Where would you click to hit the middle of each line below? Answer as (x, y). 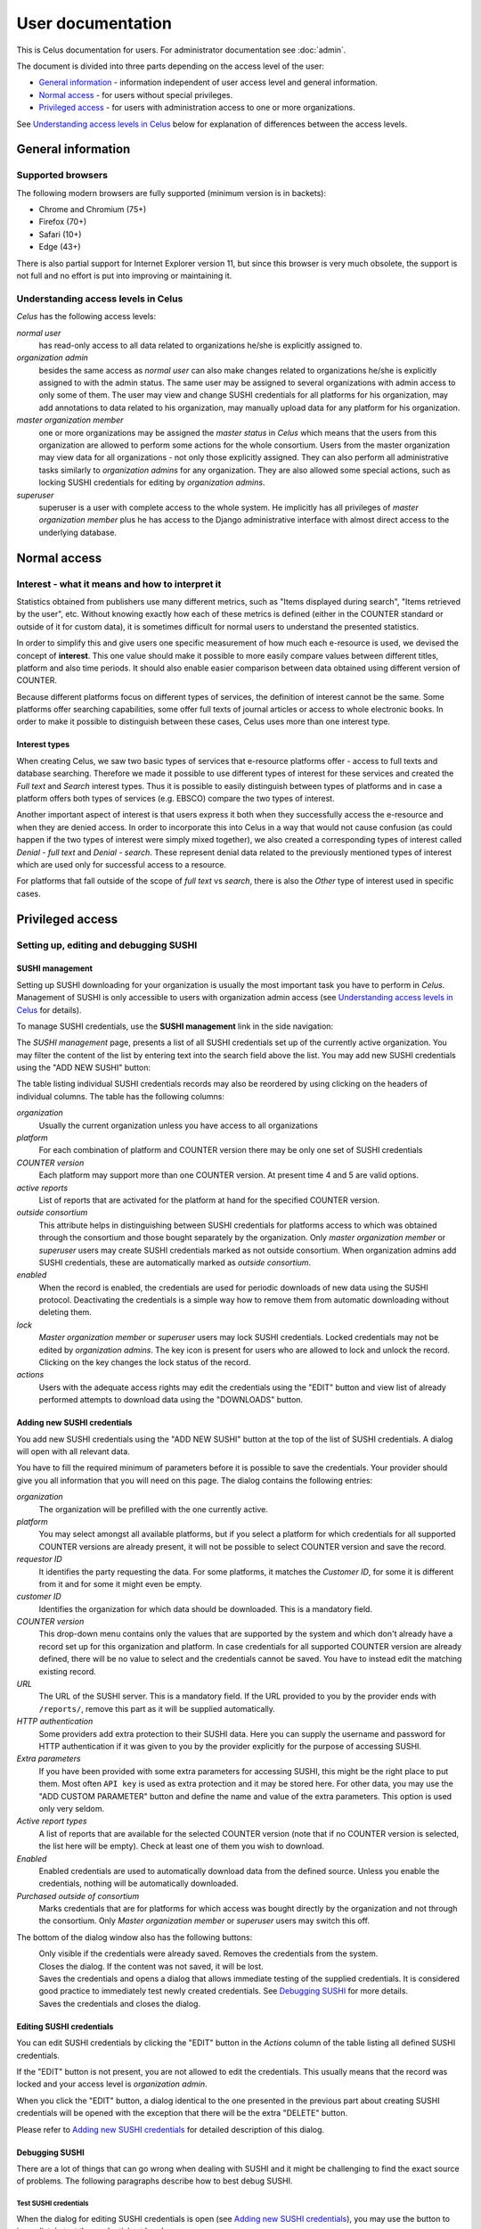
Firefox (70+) (63, 222)
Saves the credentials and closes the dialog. (119, 2003)
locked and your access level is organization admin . (112, 2084)
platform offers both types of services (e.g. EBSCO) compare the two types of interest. (175, 799)
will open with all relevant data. (73, 1452)
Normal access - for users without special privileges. (136, 95)
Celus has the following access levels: (86, 317)
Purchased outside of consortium (78, 1896)
